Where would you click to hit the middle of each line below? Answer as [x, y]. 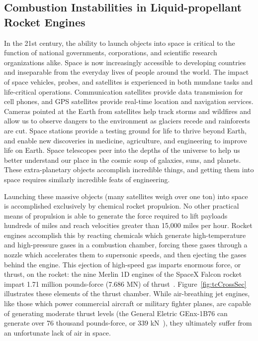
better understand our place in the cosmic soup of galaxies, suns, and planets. [123, 160]
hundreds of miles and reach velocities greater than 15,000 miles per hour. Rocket [128, 225]
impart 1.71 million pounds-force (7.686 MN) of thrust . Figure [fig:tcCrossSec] [125, 284]
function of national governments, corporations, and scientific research [111, 53]
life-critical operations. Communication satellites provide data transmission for [124, 91]
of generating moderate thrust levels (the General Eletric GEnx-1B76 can [116, 313]
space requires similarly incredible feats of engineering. [87, 179]
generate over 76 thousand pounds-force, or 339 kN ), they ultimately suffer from [128, 323]
